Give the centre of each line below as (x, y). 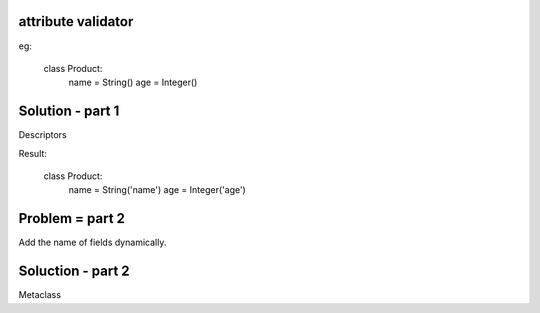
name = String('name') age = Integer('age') (157, 190)
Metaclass (40, 295)
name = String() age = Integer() (133, 82)
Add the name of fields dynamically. (92, 242)
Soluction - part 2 (74, 271)
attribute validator (76, 21)
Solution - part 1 (69, 111)
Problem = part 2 (71, 218)
